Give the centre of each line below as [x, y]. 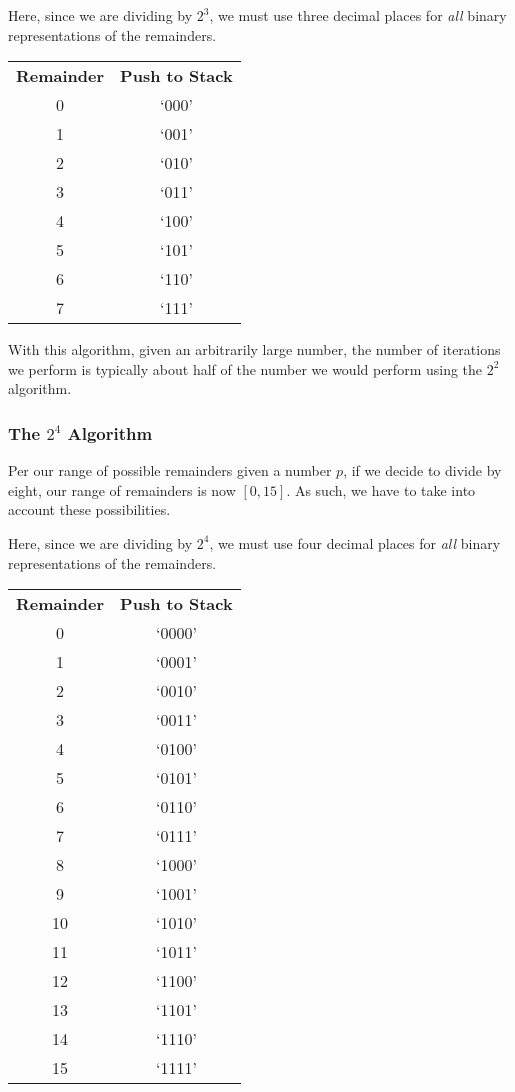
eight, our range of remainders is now [122, 489]
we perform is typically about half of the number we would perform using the [245, 368]
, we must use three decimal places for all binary [358, 15]
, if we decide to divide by [422, 470]
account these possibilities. [89, 509]
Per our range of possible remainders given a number [170, 470]
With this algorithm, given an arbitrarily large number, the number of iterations [254, 349]
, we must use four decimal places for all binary [355, 542]
